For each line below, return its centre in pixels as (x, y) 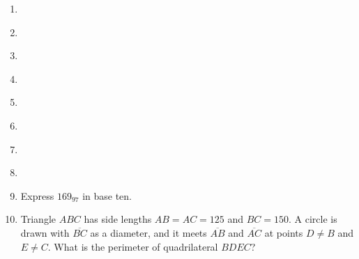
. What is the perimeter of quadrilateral (133, 246)
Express (37, 195)
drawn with (45, 232)
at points (284, 232)
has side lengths (118, 219)
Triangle (38, 219)
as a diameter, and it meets (148, 232)
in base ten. (107, 195)
